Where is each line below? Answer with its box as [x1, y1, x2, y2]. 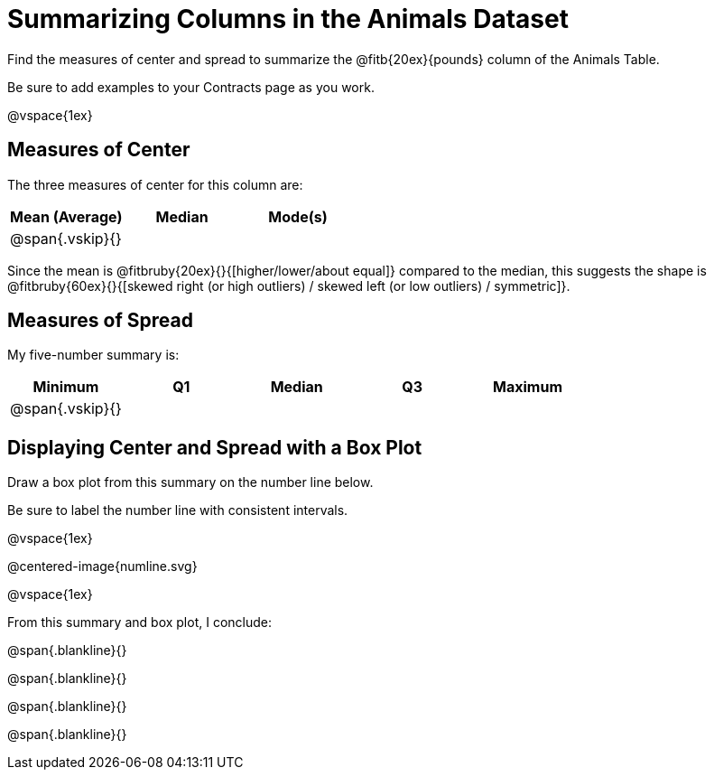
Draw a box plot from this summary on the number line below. [7, 474, 374, 491]
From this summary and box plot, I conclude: [7, 614, 272, 631]
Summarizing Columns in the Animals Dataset [7, 4, 569, 34]
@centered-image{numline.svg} [7, 558, 198, 575]
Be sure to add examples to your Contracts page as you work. [7, 79, 375, 95]
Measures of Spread [7, 309, 193, 332]
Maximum [493, 378, 562, 397]
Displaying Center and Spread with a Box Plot [7, 435, 422, 459]
